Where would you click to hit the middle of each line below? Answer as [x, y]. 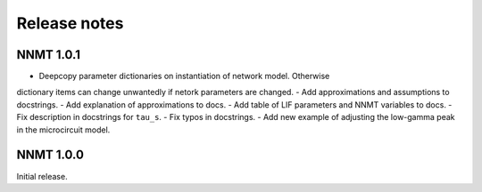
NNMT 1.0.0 [50, 155]
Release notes [70, 23]
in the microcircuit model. [63, 130]
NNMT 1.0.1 [48, 55]
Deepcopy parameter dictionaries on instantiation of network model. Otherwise [184, 76]
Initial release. [42, 176]
